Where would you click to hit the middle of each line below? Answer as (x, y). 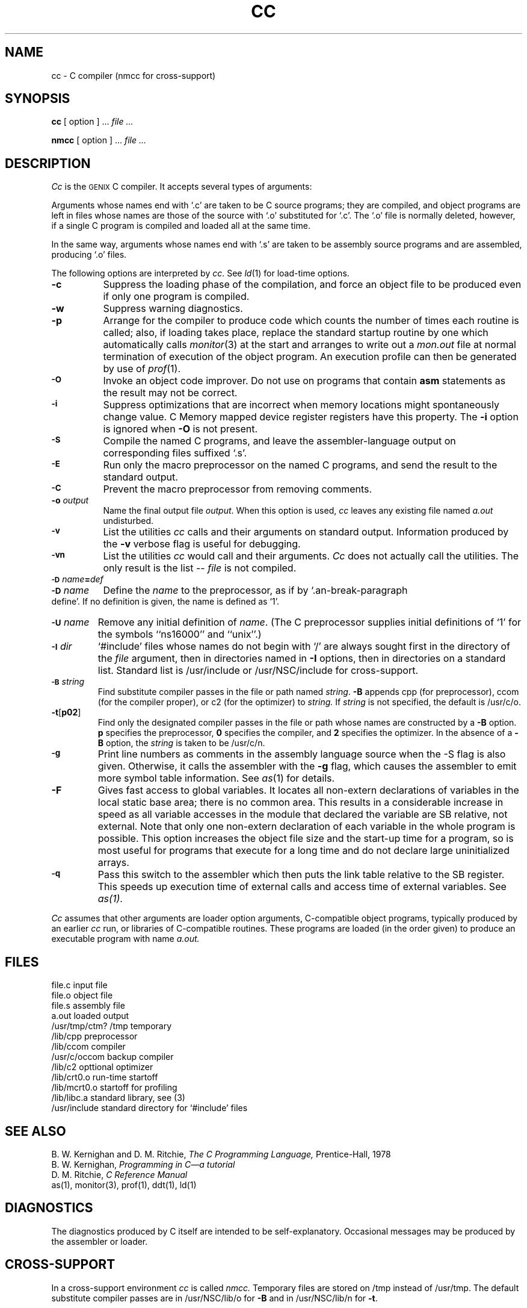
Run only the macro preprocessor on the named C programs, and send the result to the (300, 465)
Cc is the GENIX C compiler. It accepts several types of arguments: (182, 187)
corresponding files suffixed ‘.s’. (175, 453)
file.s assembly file (88, 1006)
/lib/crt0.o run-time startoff (105, 1077)
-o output (70, 500)
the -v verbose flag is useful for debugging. (202, 544)
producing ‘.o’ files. (89, 255)
